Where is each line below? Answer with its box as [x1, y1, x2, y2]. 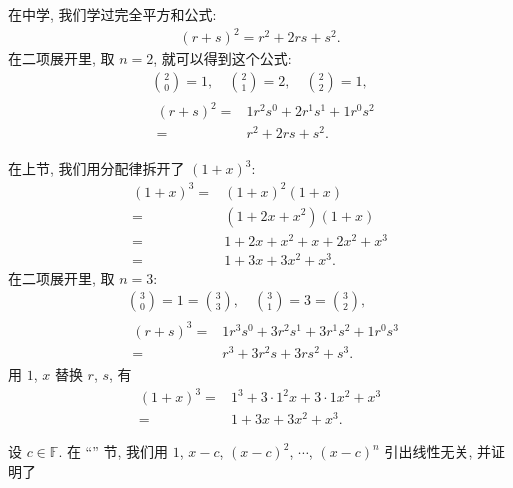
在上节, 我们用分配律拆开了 [8, 158, 185, 179]
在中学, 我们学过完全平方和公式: [8, 4, 217, 24]
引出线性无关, [384, 441, 473, 462]
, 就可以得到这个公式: [153, 48, 292, 69]
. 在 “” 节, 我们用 [58, 441, 169, 462]
